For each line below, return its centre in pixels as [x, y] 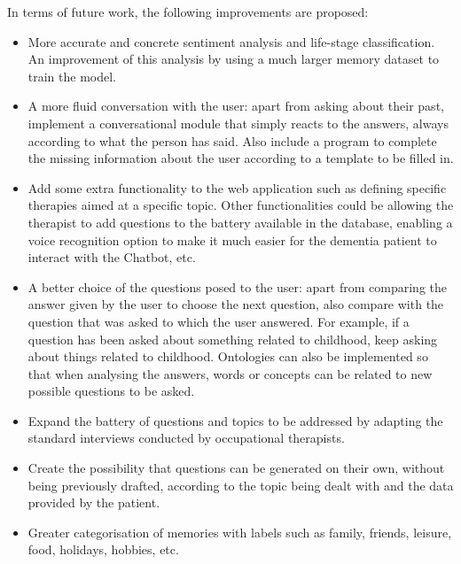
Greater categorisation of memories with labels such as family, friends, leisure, [240, 532]
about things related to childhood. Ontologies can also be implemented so [228, 356]
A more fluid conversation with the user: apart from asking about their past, [236, 106]
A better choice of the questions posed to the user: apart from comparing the [238, 286]
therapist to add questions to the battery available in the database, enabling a [240, 222]
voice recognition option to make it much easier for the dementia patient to [232, 240]
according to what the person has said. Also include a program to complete [232, 140]
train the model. [72, 76]
